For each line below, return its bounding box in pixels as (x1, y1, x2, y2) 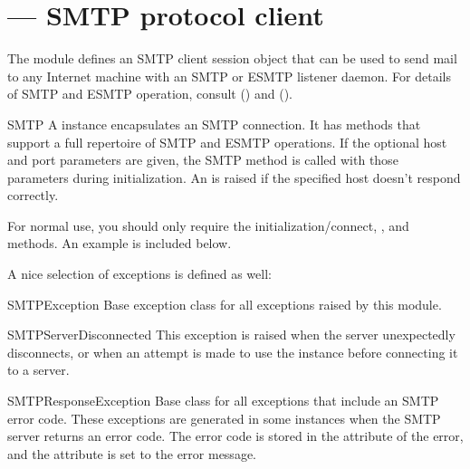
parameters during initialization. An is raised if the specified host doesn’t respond (7, 167, 461, 187)
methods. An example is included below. (7, 234, 232, 253)
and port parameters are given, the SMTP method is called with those (7, 150, 398, 169)
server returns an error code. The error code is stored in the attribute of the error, (7, 426, 464, 445)
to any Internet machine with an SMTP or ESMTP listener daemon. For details (7, 66, 451, 85)
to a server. (7, 360, 70, 379)
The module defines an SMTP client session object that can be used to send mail (7, 49, 457, 68)
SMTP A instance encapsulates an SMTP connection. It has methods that (7, 114, 421, 133)
